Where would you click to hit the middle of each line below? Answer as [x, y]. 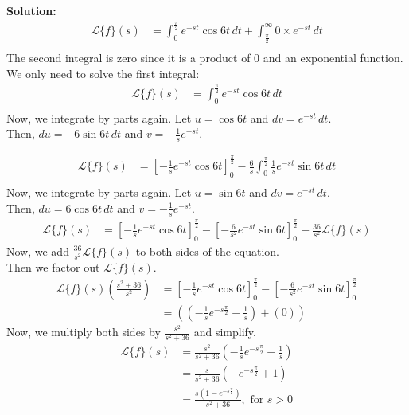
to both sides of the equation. [207, 251]
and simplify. [225, 331]
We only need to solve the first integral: [103, 73]
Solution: [31, 10]
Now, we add [38, 251]
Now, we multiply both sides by [84, 331]
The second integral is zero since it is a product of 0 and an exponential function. [205, 58]
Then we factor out [53, 266]
